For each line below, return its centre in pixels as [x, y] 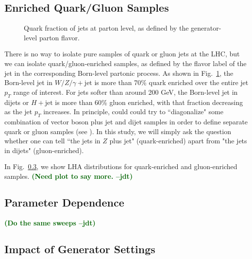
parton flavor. [59, 37]
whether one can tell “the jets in [52, 141]
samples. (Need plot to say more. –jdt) [69, 176]
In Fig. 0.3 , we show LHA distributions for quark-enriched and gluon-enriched [121, 166]
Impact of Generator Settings [80, 249]
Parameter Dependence [64, 202]
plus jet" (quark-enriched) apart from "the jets [178, 141]
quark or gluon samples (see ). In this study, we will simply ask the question [118, 131]
